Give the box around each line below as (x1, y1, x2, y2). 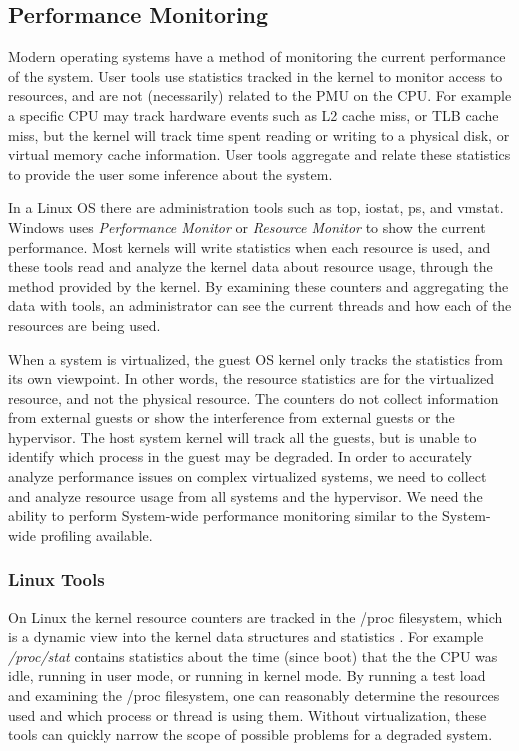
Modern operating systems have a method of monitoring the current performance (8, 46, 506, 67)
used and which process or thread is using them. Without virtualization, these (8, 704, 487, 725)
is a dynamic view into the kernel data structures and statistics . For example (8, 626, 484, 647)
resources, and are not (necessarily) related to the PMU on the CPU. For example (8, 85, 512, 106)
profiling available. (40, 524, 153, 545)
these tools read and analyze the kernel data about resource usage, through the (8, 256, 493, 277)
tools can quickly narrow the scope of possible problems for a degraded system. (8, 724, 493, 745)
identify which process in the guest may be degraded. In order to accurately (8, 446, 472, 467)
